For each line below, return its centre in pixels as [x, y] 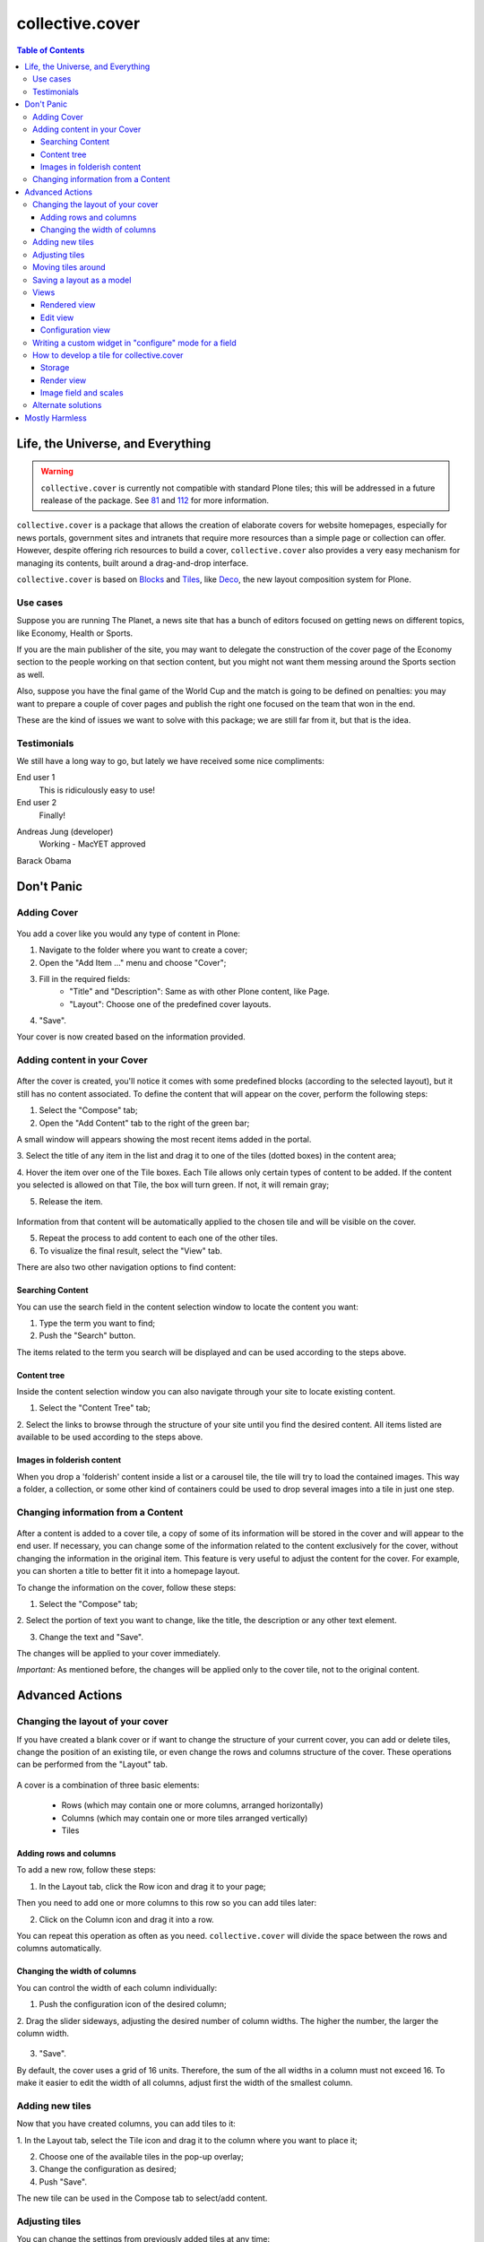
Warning [57, 472]
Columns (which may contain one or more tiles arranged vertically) [185, 1818]
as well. [30, 674]
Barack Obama [44, 860]
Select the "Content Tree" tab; [95, 1408]
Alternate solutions [67, 405]
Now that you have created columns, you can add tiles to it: [126, 2124]
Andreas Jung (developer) [65, 831]
